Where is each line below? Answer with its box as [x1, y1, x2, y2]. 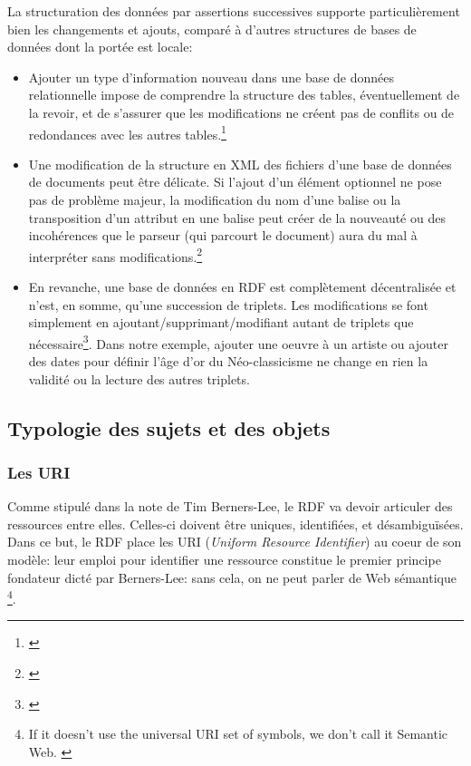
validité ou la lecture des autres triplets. [28, 369, 250, 388]
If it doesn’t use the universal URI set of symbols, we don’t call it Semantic [28, 724, 448, 743]
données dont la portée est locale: [7, 37, 193, 56]
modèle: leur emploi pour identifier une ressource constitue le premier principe [7, 550, 441, 569]
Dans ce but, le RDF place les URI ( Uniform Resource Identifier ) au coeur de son [7, 532, 462, 551]
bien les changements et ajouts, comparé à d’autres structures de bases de [7, 19, 417, 38]
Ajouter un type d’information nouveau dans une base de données [28, 67, 395, 86]
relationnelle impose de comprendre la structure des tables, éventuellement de [28, 85, 460, 104]
